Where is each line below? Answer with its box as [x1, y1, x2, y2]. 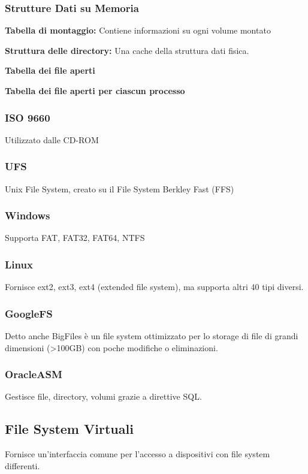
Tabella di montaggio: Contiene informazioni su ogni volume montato [5, 24, 271, 37]
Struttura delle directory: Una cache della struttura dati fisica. [5, 44, 249, 56]
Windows [5, 208, 50, 223]
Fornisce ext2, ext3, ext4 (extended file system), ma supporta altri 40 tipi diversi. [5, 280, 304, 293]
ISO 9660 [5, 110, 50, 125]
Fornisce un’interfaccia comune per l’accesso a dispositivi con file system [5, 448, 270, 460]
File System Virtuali [5, 419, 134, 438]
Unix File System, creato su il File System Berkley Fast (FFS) [5, 182, 234, 195]
